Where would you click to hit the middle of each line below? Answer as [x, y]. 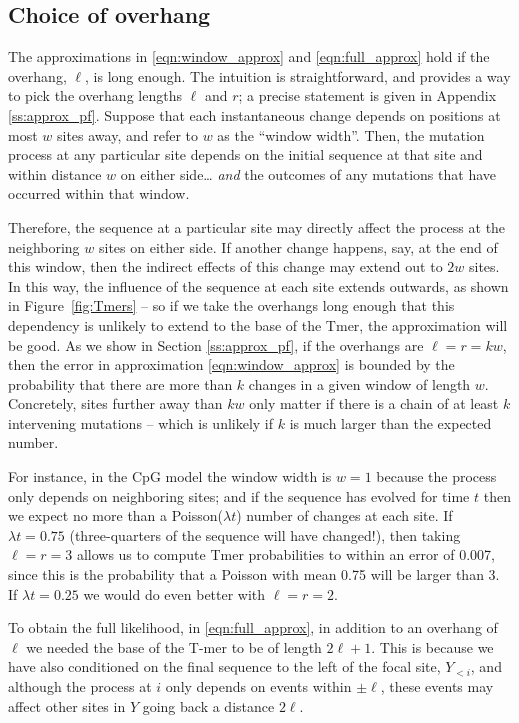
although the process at [80, 686]
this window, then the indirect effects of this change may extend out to [225, 266]
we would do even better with [174, 593]
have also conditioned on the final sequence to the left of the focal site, [224, 666]
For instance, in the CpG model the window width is [170, 476]
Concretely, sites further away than [115, 403]
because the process [436, 476]
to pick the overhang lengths [95, 95]
